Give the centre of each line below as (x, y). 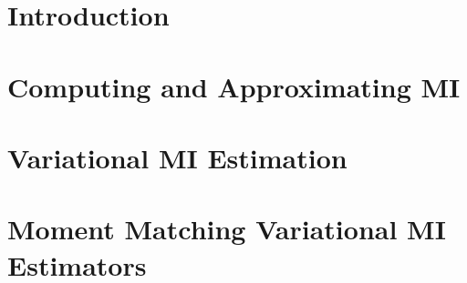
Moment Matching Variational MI (227, 229)
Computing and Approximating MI (234, 86)
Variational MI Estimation (177, 157)
